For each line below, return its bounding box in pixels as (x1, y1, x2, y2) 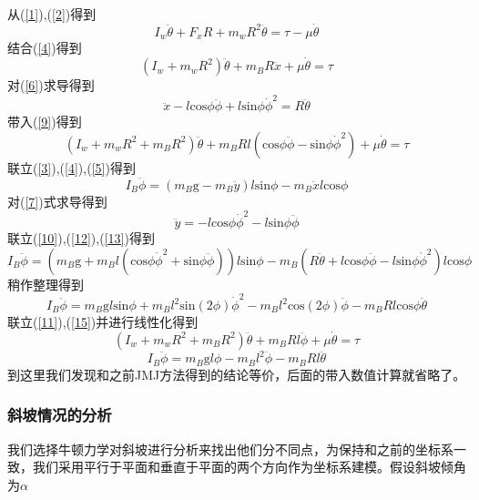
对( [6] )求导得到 (7, 76, 95, 95)
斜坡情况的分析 (7, 403, 112, 426)
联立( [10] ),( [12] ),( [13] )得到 (7, 229, 155, 248)
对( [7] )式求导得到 (7, 191, 107, 210)
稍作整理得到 (7, 274, 84, 293)
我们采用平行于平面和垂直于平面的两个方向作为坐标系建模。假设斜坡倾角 (32, 457, 466, 476)
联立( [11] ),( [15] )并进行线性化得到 (7, 312, 199, 332)
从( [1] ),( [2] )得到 (7, 5, 97, 23)
